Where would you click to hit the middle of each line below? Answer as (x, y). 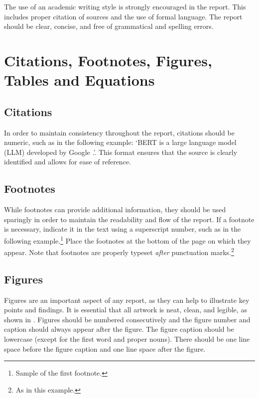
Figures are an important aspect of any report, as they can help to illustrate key (127, 300)
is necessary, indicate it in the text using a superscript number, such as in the (123, 229)
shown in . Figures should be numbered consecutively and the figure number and (127, 319)
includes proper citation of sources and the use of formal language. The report (123, 16)
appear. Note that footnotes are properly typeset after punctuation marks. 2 (119, 251)
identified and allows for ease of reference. (67, 162)
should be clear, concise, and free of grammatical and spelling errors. (109, 26)
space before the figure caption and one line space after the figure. (105, 348)
